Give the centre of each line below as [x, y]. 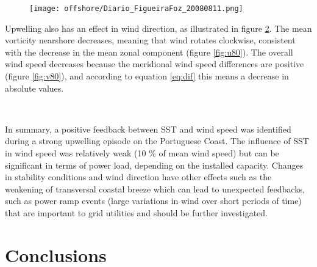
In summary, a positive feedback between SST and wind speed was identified [148, 129]
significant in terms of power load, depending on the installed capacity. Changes [154, 165]
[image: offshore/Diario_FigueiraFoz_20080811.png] [136, 9]
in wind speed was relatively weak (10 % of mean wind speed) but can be [142, 153]
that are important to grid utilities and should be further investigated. [136, 212]
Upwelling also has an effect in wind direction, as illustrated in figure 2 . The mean [158, 28]
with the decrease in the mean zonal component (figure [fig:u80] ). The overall [149, 52]
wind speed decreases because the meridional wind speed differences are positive [155, 64]
